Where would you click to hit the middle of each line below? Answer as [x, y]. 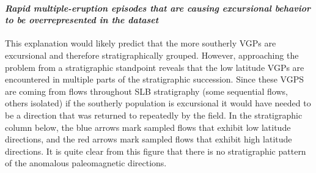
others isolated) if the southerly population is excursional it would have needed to [158, 103]
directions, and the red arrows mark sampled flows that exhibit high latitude [149, 139]
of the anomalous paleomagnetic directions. [86, 163]
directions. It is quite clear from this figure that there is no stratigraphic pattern [156, 151]
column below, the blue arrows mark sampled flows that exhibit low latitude [148, 127]
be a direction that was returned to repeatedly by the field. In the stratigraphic [154, 115]
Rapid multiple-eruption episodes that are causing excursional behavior [158, 8]
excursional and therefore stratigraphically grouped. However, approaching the [152, 55]
